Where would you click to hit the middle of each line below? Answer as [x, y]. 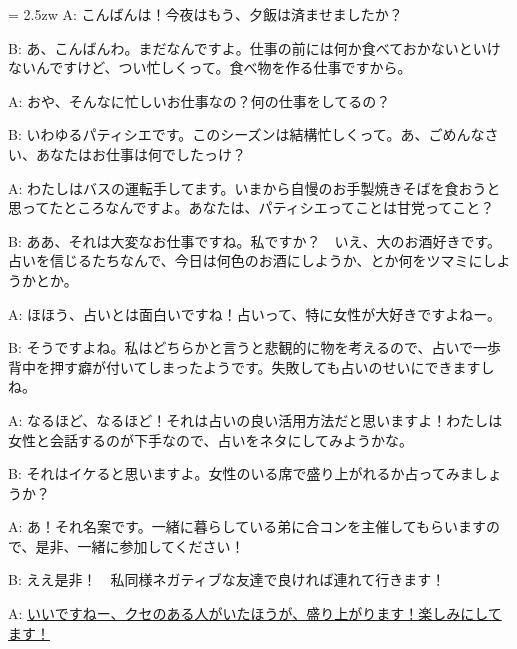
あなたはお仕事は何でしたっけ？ [140, 153]
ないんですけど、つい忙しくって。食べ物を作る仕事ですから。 [210, 67]
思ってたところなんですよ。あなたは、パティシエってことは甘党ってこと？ [251, 207]
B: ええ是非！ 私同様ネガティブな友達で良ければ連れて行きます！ [227, 579]
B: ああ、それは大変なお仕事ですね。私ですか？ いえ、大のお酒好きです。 [255, 240]
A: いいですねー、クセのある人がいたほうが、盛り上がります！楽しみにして [255, 613]
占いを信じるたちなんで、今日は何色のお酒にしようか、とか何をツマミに [245, 260]
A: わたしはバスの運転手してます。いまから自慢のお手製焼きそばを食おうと [254, 187]
